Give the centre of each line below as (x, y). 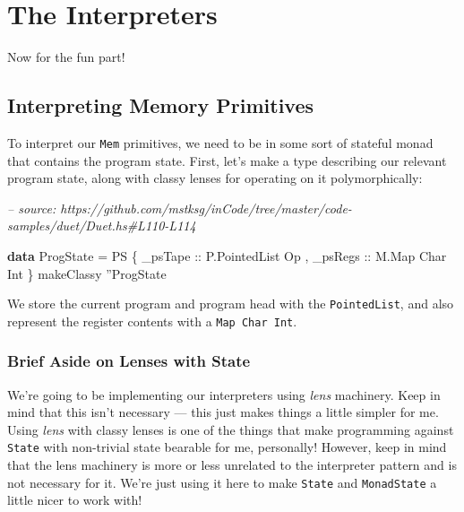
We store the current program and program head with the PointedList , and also (231, 304)
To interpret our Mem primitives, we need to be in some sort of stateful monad (220, 142)
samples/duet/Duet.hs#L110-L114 (102, 226)
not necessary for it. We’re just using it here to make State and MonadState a (222, 482)
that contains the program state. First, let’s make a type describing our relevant (227, 160)
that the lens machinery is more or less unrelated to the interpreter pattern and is (232, 465)
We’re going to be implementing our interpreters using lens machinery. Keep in (224, 394)
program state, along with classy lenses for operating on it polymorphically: (215, 178)
